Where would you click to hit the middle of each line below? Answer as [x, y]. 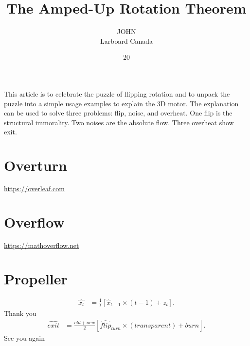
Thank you [20, 313]
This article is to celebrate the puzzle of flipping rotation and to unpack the [117, 93]
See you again [24, 338]
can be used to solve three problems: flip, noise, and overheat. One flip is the [118, 113]
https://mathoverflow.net [42, 245]
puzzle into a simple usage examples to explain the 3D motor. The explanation [121, 103]
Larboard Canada [126, 41]
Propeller [36, 278]
